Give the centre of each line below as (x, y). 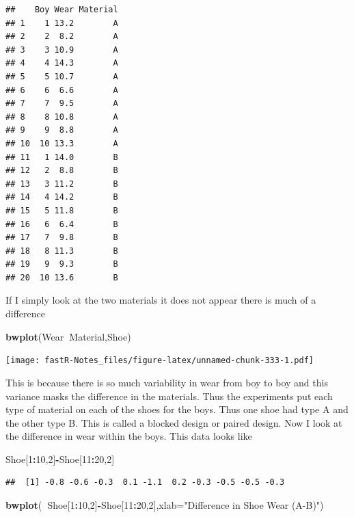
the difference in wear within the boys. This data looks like (129, 436)
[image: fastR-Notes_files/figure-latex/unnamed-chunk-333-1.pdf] (160, 361)
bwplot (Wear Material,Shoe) (68, 336)
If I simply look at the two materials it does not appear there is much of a (161, 300)
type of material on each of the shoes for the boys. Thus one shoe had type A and (177, 409)
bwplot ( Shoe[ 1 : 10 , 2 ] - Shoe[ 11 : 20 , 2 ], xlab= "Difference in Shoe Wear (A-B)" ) (165, 505)
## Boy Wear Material (62, 10)
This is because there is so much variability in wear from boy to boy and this (167, 382)
